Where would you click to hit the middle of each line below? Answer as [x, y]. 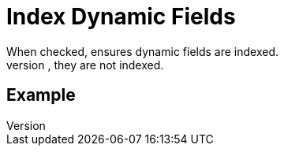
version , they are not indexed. [85, 65]
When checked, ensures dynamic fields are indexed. [143, 51]
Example [41, 95]
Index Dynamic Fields [121, 17]
